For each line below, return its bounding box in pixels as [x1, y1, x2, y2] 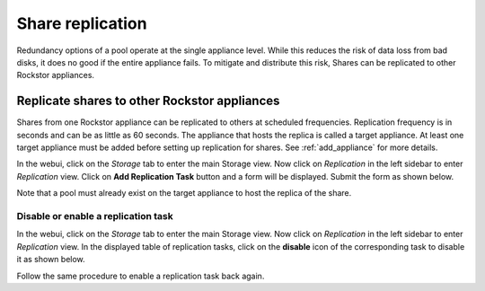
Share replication [16, 13, 147, 33]
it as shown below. [16, 254, 85, 265]
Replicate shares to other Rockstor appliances [16, 93, 280, 109]
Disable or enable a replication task [16, 209, 174, 222]
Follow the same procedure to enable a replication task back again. [16, 270, 265, 281]
